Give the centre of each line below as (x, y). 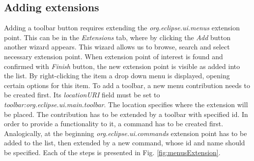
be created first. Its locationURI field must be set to (82, 95)
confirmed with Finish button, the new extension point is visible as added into (122, 66)
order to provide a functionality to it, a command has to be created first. (114, 124)
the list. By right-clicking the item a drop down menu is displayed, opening (117, 76)
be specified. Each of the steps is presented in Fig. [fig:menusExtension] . (112, 152)
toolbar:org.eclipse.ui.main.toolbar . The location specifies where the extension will (126, 104)
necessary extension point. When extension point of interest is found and (113, 56)
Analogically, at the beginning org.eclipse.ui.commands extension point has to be (126, 133)
